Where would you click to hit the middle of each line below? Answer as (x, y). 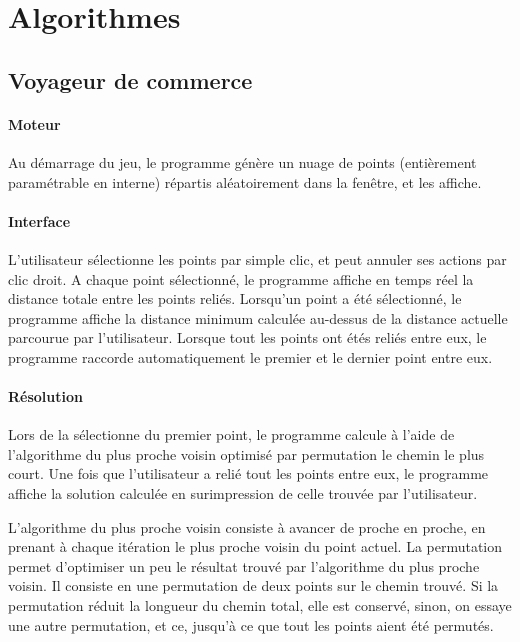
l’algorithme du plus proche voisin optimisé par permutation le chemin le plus (246, 453)
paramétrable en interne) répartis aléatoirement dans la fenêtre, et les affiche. (245, 181)
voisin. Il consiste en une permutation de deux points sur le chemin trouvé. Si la (253, 585)
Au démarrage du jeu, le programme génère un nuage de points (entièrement (242, 161)
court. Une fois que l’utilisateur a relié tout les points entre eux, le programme (248, 473)
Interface (39, 220)
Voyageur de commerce (130, 79)
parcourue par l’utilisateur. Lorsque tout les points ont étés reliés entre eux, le (247, 337)
